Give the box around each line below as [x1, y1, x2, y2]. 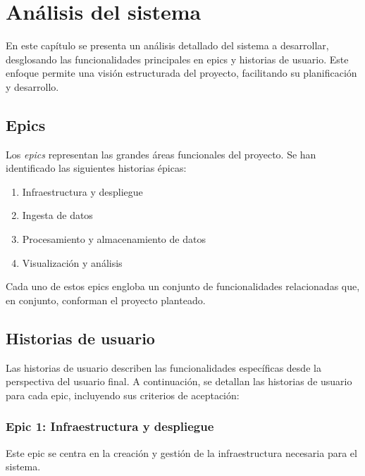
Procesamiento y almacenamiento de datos [22, 232, 206, 246]
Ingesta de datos [22, 208, 93, 223]
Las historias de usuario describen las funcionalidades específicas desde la [6, 360, 321, 375]
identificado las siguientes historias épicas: [6, 161, 187, 175]
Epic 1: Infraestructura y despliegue [6, 418, 214, 435]
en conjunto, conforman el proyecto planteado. [6, 292, 206, 307]
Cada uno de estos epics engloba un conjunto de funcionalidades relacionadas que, [6, 279, 360, 294]
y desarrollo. [6, 79, 59, 94]
